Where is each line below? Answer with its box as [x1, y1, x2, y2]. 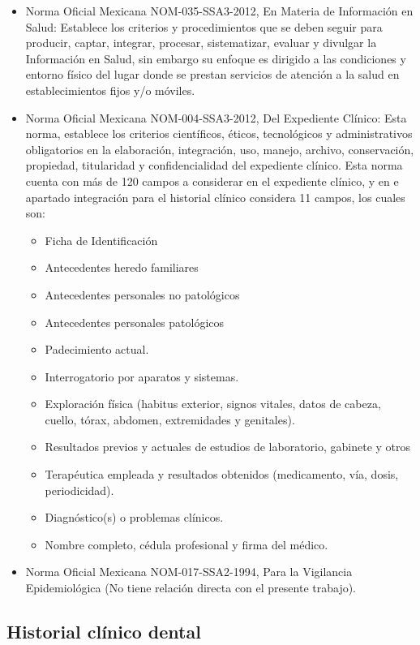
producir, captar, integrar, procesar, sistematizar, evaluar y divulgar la [25, 34, 377, 51]
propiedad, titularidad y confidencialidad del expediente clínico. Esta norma [25, 157, 403, 174]
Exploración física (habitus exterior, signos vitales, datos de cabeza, [45, 395, 381, 412]
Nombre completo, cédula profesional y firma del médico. [45, 535, 328, 553]
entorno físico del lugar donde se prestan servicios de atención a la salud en [25, 66, 400, 83]
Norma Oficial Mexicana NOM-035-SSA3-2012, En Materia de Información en [25, 2, 414, 19]
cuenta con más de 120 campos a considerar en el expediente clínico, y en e [25, 172, 399, 189]
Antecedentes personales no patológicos [45, 286, 240, 303]
